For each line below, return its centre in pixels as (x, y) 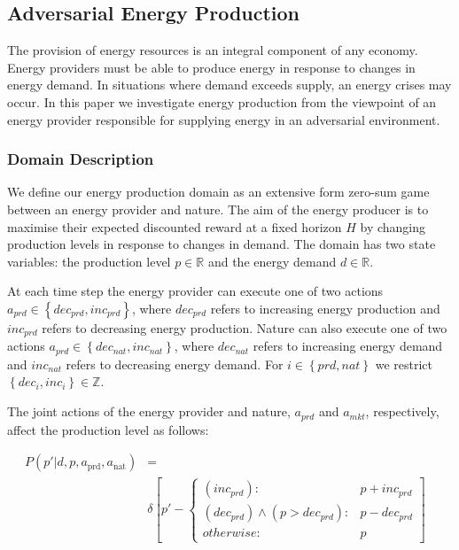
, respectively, (402, 411)
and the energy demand (272, 261)
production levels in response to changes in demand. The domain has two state (222, 244)
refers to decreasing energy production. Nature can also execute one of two (245, 327)
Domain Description (81, 159)
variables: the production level (89, 261)
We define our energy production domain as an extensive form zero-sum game (218, 192)
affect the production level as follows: (108, 429)
